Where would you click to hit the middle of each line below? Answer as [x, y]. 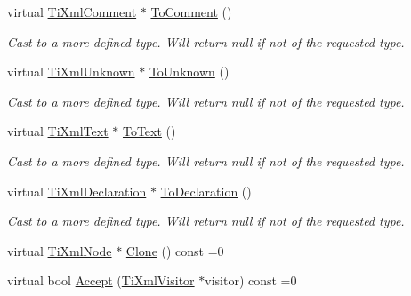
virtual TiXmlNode [60, 250]
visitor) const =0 [251, 280]
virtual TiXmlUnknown [71, 72]
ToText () [149, 131]
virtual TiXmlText [58, 131]
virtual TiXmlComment [72, 12]
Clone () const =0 [175, 250]
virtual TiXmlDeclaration [77, 191]
